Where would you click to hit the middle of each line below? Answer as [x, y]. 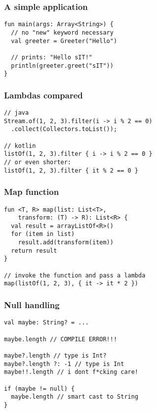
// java [17, 113]
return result [34, 251]
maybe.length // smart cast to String [75, 397]
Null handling [32, 304]
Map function [32, 192]
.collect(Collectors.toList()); [64, 129]
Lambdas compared [43, 95]
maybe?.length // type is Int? [55, 355]
